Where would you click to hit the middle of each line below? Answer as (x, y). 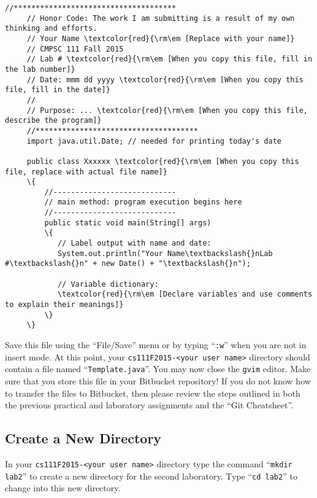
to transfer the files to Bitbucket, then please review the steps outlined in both (153, 393)
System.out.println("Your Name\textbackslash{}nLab (165, 253)
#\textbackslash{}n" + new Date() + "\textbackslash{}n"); (128, 264)
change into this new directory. (63, 488)
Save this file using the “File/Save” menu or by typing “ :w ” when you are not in (156, 344)
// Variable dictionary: (108, 284)
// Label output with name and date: (134, 243)
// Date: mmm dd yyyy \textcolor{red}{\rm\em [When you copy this (165, 80)
